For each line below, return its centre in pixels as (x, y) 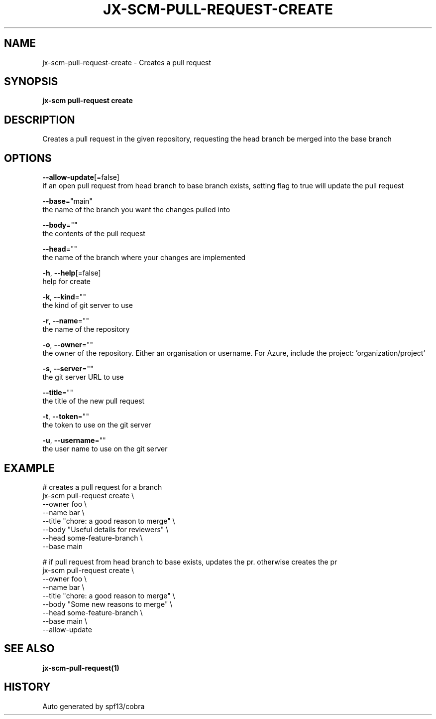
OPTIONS (28, 158)
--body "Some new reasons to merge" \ (108, 604)
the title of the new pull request (94, 401)
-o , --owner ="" (68, 345)
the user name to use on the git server (105, 449)
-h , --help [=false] (72, 273)
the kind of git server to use (88, 305)
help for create (66, 282)
